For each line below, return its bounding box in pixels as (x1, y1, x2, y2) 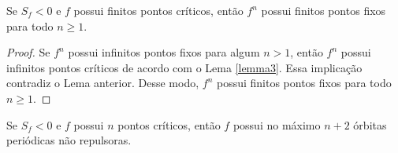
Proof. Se (6, 44, 50, 60)
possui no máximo (232, 116, 321, 133)
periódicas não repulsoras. (6, 132, 132, 148)
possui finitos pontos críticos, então (73, 2, 244, 18)
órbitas (353, 116, 387, 133)
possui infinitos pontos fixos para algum (68, 44, 260, 60)
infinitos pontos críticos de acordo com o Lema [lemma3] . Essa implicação (6, 59, 363, 75)
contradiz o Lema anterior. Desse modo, (6, 75, 199, 91)
